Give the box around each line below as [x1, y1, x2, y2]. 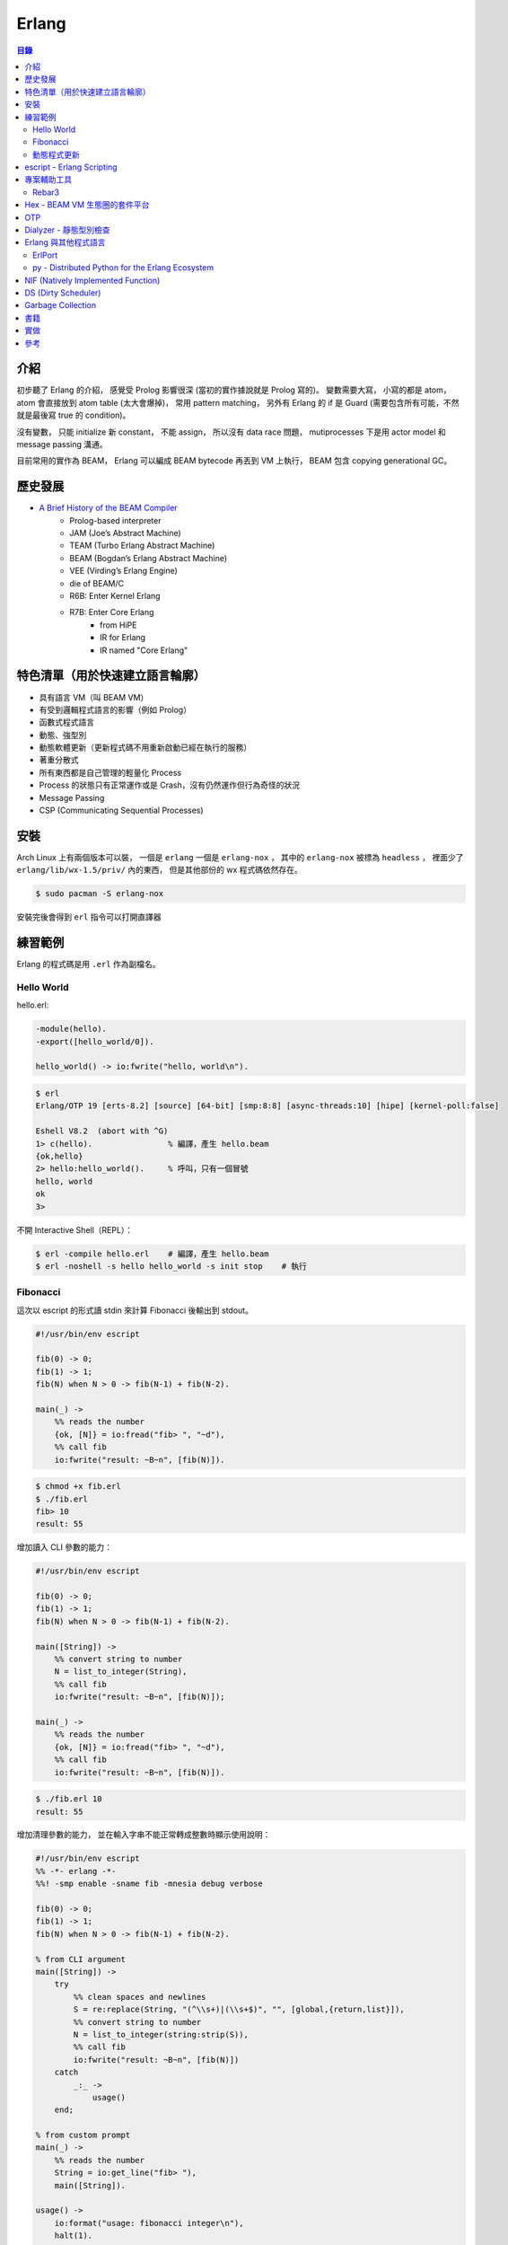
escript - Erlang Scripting [24, 162, 118, 172]
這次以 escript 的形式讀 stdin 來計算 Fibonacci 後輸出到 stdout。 [16, 1305, 253, 1316]
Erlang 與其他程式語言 [24, 237, 106, 248]
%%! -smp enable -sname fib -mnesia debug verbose [35, 1879, 264, 1889]
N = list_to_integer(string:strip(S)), [73, 2029, 249, 2039]
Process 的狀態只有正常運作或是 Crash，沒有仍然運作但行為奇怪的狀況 [39, 779, 301, 790]
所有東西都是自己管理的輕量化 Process [39, 767, 182, 778]
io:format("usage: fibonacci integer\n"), [54, 2218, 244, 2228]
